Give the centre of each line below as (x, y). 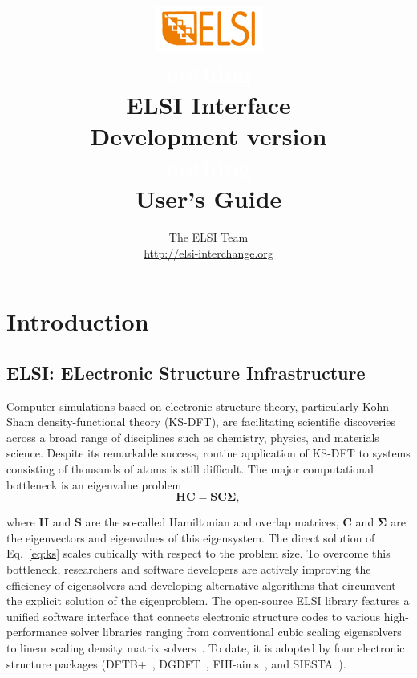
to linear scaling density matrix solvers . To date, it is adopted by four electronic (206, 647)
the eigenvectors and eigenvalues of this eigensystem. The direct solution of (191, 537)
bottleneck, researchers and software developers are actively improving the (189, 568)
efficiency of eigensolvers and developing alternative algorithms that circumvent (201, 585)
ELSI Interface (208, 104)
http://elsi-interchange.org (208, 252)
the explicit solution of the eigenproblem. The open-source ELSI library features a (208, 601)
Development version (208, 135)
